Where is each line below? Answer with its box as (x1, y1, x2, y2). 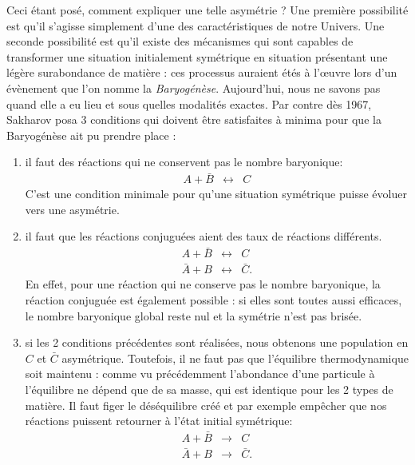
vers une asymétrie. (25, 201, 120, 217)
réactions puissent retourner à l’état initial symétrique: (25, 412, 293, 429)
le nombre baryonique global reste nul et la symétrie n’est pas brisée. (25, 307, 362, 324)
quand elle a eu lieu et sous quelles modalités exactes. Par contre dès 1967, (6, 95, 372, 112)
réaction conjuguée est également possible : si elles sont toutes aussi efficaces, (25, 292, 402, 308)
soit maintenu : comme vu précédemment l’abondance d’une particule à (25, 365, 375, 382)
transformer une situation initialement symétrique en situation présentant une (6, 48, 388, 65)
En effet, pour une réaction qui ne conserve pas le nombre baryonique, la (25, 276, 381, 292)
